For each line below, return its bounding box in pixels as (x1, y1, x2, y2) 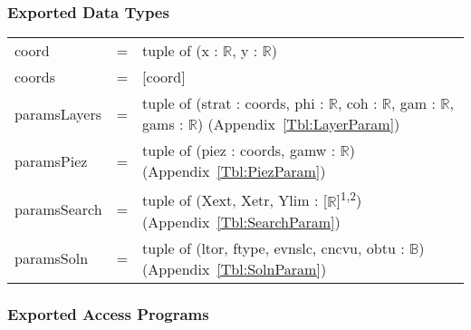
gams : (142, 113, 184, 135)
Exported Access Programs (7, 303, 209, 325)
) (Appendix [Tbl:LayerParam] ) (197, 113, 400, 135)
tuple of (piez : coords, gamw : (142, 140, 336, 161)
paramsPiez (14, 150, 88, 171)
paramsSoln (14, 247, 89, 269)
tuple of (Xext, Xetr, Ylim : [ (142, 189, 328, 211)
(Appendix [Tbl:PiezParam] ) (142, 160, 326, 182)
